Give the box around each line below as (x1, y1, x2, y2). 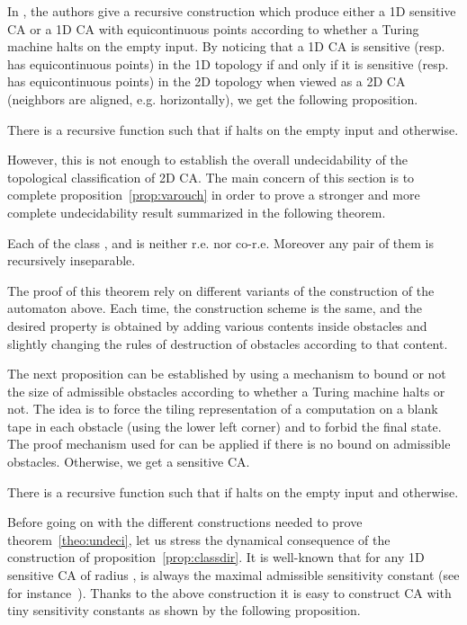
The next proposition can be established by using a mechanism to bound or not (7, 364, 446, 383)
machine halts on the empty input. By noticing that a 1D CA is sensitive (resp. (7, 37, 445, 56)
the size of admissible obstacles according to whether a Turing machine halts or (7, 381, 445, 400)
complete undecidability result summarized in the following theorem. (7, 202, 386, 221)
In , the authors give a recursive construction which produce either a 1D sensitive (7, 2, 456, 20)
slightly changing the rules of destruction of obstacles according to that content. (7, 334, 448, 353)
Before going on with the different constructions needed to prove (7, 513, 363, 531)
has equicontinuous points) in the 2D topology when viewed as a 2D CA (7, 72, 406, 91)
